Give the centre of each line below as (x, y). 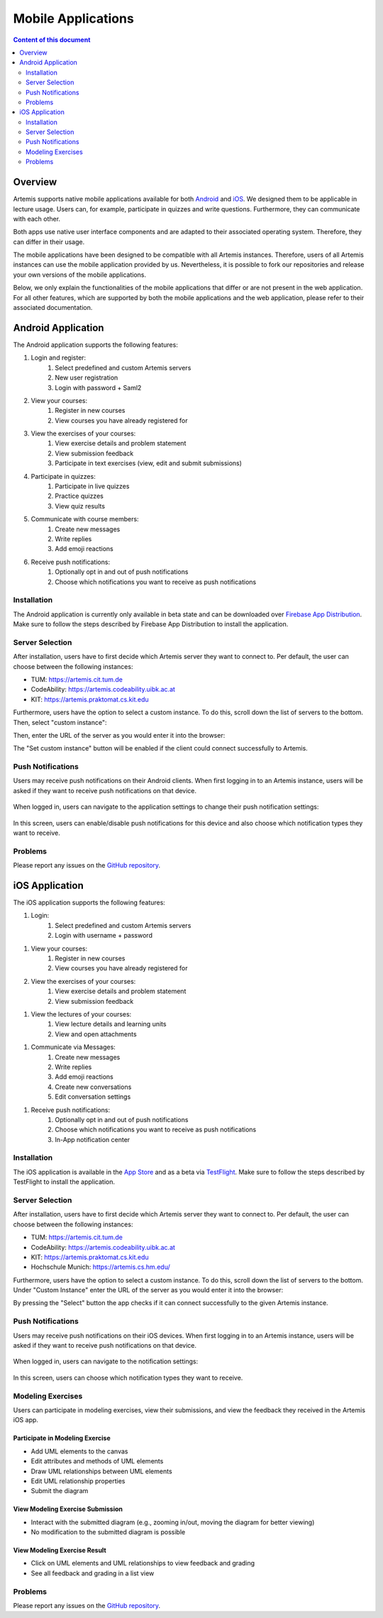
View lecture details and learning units (111, 1024)
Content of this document (52, 40)
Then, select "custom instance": (60, 722)
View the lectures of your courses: (81, 1014)
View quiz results (80, 506)
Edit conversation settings (93, 1097)
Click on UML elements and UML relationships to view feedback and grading (143, 1563)
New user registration (87, 378)
